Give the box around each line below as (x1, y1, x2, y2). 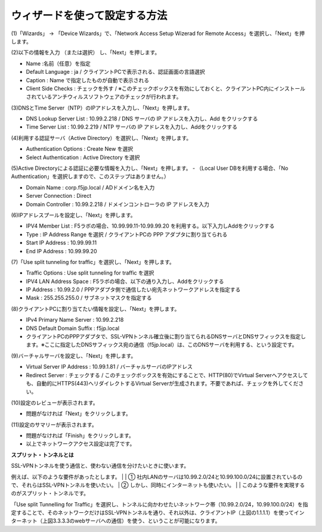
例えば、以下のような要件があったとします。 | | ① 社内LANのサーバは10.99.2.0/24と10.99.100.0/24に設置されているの (11, 473, 303, 480)
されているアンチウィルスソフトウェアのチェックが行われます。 (26, 93, 182, 101)
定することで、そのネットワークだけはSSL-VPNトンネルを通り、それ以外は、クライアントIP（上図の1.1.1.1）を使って (11, 509, 295, 517)
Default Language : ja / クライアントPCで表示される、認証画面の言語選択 (26, 69, 205, 76)
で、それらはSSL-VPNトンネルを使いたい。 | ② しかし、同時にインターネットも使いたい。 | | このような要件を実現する (11, 481, 305, 489)
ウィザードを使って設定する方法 (11, 9, 168, 22)
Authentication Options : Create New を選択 (26, 145, 134, 153)
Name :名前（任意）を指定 (26, 60, 91, 67)
